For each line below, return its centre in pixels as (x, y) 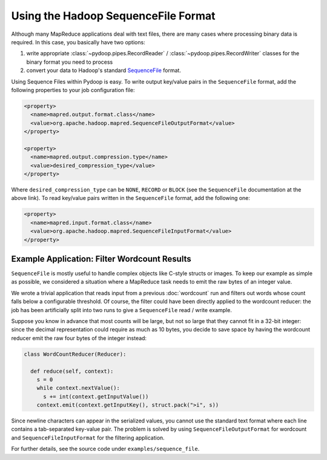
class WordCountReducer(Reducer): (75, 354)
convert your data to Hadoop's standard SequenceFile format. (104, 70)
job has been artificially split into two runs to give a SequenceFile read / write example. (122, 310)
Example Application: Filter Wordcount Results (101, 258)
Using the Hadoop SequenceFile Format (113, 16)
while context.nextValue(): (78, 388)
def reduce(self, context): (72, 371)
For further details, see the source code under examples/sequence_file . (105, 449)
